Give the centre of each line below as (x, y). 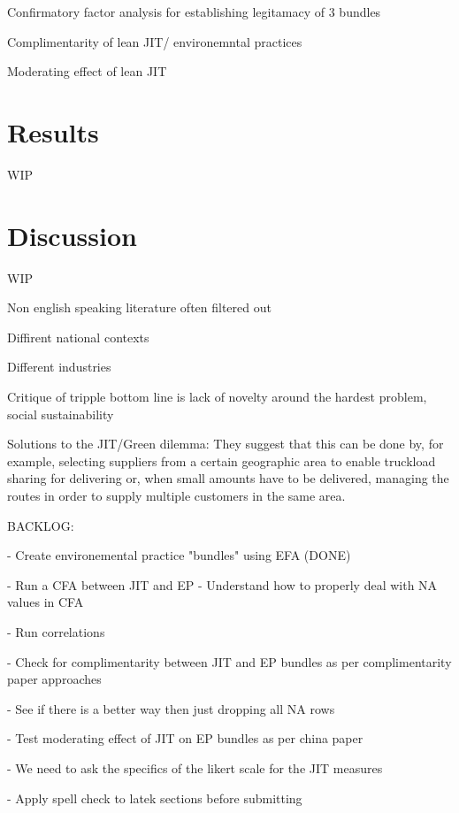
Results (53, 131)
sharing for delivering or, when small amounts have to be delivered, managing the (228, 478)
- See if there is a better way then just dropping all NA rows (171, 708)
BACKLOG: (41, 525)
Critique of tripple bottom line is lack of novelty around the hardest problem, (217, 396)
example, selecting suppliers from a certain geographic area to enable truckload (222, 460)
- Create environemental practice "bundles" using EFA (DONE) (179, 555)
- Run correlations (56, 631)
